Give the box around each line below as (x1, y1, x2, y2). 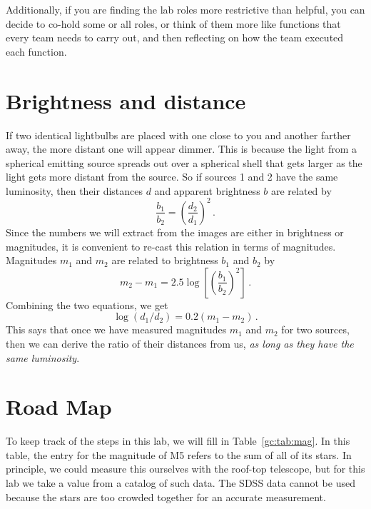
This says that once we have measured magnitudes (6, 322, 227, 337)
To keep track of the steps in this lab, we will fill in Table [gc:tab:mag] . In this (6, 433, 350, 448)
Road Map (6, 392, 112, 421)
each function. (6, 44, 67, 59)
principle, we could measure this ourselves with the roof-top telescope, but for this (6, 461, 365, 476)
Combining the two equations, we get (6, 297, 168, 312)
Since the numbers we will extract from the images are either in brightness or (6, 224, 344, 239)
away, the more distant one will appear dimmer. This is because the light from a (6, 141, 357, 156)
